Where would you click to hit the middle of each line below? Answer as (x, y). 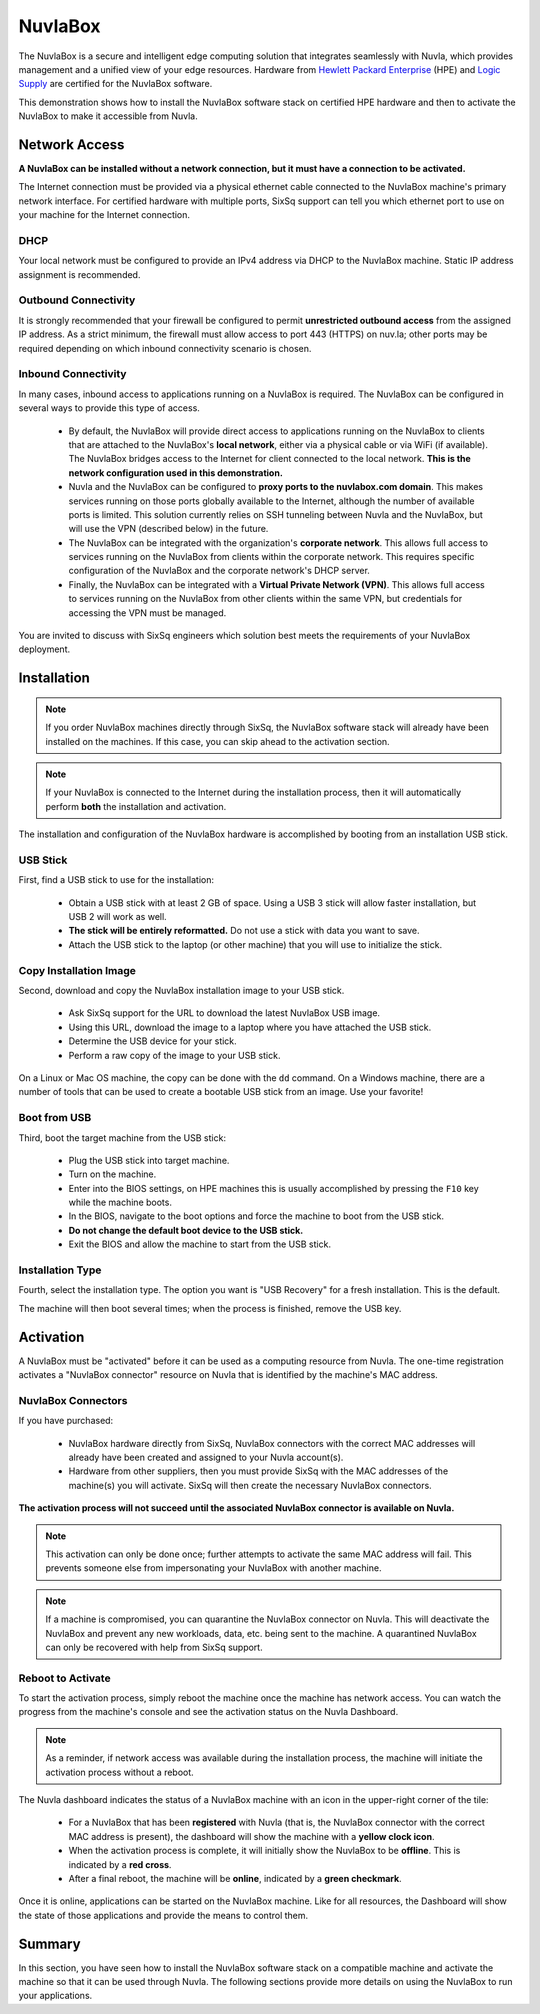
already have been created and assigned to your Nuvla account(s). (206, 1457)
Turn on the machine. (112, 1174)
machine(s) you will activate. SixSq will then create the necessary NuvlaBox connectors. (250, 1485)
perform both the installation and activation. (136, 806)
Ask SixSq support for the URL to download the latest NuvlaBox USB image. (224, 1013)
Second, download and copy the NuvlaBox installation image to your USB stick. (181, 991)
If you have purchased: (66, 1421)
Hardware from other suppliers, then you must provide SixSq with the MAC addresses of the (258, 1471)
